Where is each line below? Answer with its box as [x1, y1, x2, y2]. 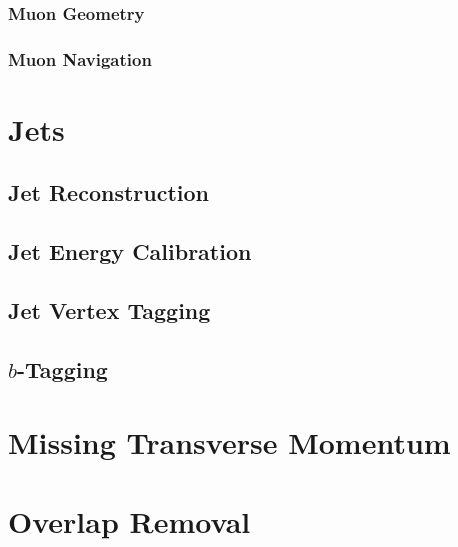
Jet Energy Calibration [8, 236, 252, 267]
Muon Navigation [8, 46, 152, 71]
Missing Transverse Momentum [8, 422, 451, 463]
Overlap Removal [8, 500, 251, 541]
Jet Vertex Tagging [8, 295, 211, 326]
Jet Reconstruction [8, 177, 209, 208]
